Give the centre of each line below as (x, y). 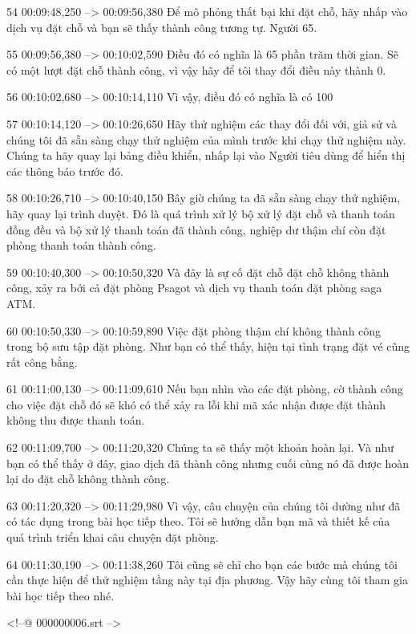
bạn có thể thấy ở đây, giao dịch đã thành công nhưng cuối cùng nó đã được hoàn (208, 463)
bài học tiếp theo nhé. (61, 595)
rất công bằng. (42, 362)
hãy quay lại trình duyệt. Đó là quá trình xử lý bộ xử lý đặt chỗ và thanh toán (201, 213)
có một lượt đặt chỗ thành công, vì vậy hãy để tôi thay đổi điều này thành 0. (196, 69)
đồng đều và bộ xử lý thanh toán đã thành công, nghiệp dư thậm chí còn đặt (196, 229)
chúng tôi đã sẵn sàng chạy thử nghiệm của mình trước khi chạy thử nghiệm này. (206, 139)
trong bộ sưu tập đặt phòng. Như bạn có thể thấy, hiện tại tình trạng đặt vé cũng (208, 346)
